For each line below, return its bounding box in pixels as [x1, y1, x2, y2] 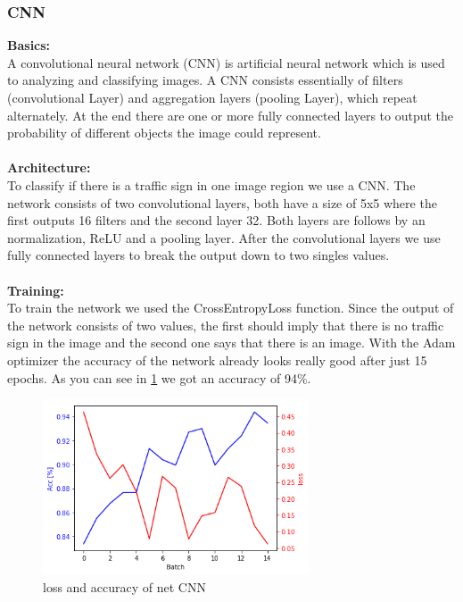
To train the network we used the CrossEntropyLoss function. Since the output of [7, 298, 454, 317]
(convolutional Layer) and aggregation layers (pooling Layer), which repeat [7, 88, 418, 106]
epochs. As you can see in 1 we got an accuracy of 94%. [7, 368, 311, 387]
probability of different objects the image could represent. [7, 123, 321, 142]
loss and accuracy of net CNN [43, 577, 206, 596]
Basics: [7, 36, 51, 54]
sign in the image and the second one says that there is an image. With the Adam [7, 333, 456, 352]
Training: [7, 280, 64, 299]
